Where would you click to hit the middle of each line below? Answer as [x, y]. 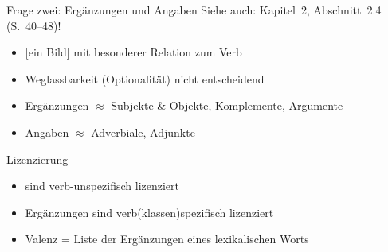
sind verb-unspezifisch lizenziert [102, 186]
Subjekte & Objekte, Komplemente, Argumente [227, 105]
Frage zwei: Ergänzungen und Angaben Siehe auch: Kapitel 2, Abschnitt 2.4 [194, 10]
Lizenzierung [37, 159]
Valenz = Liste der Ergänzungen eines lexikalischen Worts [167, 239]
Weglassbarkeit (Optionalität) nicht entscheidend [145, 78]
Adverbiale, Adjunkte [143, 132]
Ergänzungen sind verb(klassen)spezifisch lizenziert [149, 212]
